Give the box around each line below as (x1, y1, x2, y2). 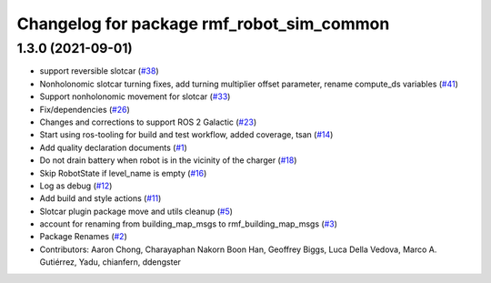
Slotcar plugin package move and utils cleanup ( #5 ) (39, 206, 234, 217)
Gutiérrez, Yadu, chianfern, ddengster (39, 257, 182, 268)
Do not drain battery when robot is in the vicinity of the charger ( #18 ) (39, 155, 297, 166)
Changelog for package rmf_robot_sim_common (16, 14, 390, 34)
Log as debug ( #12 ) (39, 180, 113, 191)
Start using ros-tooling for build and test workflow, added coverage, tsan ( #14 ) (39, 129, 334, 140)
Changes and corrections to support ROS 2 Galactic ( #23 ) (39, 116, 257, 127)
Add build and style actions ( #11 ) (39, 193, 162, 204)
